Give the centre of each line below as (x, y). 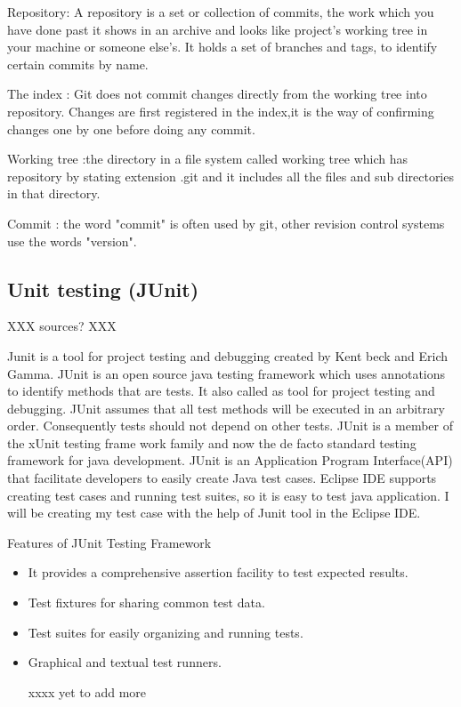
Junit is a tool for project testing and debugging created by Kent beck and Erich (228, 355)
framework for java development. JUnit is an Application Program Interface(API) (230, 460)
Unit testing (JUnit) (103, 289)
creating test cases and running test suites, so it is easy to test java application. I (228, 495)
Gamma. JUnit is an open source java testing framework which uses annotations (226, 373)
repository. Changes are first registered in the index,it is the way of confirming (221, 111)
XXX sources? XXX (62, 326)
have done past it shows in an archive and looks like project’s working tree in (218, 29)
